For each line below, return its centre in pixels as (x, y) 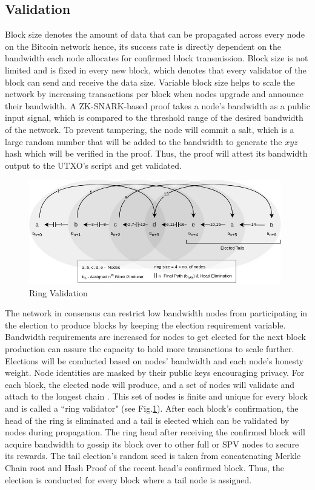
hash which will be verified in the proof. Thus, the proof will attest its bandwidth (156, 153)
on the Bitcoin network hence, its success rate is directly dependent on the (143, 46)
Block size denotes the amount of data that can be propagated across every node (155, 34)
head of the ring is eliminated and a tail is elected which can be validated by (147, 420)
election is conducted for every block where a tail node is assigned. (128, 479)
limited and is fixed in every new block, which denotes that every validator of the (156, 70)
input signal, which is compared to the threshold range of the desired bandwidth (154, 117)
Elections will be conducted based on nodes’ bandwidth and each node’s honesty (154, 360)
